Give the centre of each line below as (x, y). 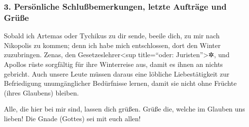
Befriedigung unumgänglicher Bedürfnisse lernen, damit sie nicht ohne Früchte (120, 83)
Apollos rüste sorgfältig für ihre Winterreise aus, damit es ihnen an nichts (114, 64)
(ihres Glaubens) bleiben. (41, 92)
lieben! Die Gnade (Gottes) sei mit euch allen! (72, 118)
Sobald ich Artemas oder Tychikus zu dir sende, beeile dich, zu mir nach (112, 36)
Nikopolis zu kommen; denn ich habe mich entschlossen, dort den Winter (112, 45)
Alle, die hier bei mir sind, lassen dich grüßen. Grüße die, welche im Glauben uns (124, 109)
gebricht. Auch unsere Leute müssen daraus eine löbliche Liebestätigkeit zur (117, 73)
